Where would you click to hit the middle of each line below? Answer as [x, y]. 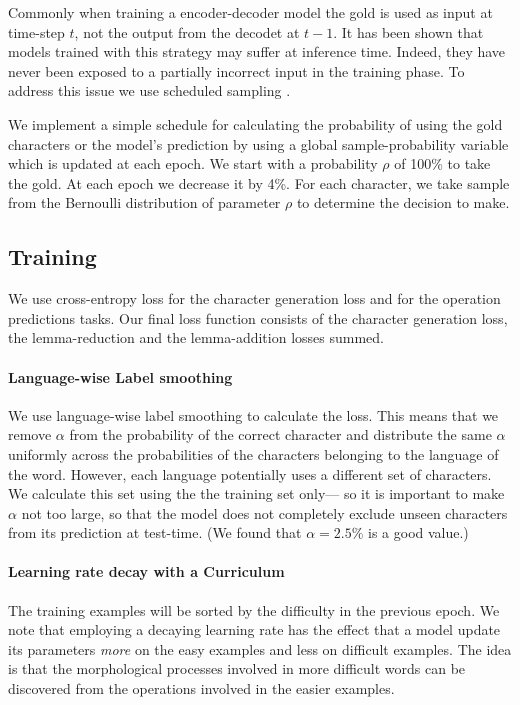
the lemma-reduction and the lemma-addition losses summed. [196, 337]
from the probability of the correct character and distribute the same [280, 434]
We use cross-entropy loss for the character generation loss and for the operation [254, 298]
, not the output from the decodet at [187, 31]
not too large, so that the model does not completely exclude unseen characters [264, 512]
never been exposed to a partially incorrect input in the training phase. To [236, 70]
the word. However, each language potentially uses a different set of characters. [250, 473]
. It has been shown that [408, 31]
